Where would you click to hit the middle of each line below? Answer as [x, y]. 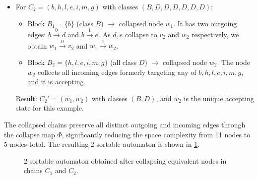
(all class [124, 62]
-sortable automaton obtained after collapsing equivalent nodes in [127, 160]
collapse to [141, 34]
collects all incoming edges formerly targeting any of [117, 72]
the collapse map [30, 134]
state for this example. [50, 108]
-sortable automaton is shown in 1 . [147, 144]
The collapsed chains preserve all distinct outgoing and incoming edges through [125, 124]
